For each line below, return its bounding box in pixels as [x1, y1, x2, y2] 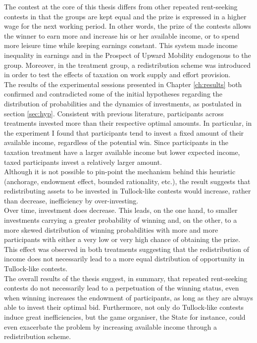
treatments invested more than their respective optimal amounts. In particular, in [4, 118, 252, 128]
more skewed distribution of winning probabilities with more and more [4, 224, 218, 235]
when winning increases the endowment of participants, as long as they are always [4, 292, 253, 302]
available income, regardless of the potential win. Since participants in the [4, 137, 229, 147]
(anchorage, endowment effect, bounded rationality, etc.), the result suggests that [4, 176, 251, 186]
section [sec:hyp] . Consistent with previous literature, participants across [4, 108, 224, 118]
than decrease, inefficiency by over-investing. [4, 195, 139, 205]
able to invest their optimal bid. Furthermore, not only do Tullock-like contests [4, 302, 244, 312]
